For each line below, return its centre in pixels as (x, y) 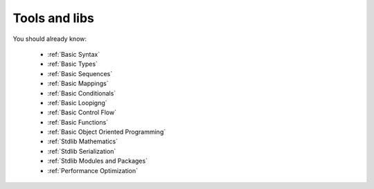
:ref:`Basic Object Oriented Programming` (107, 132)
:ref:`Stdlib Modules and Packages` (98, 161)
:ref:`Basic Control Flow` (82, 112)
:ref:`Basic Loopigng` (77, 102)
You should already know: (50, 39)
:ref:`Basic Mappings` (78, 84)
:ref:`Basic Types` (73, 64)
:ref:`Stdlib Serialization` (82, 151)
